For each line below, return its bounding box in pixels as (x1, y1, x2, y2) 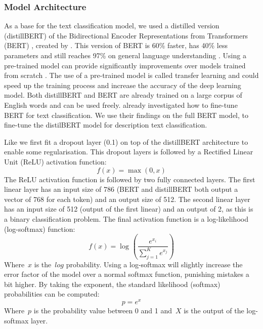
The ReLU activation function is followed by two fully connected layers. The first (4, 174, 255, 184)
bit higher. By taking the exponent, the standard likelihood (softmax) (4, 278, 221, 289)
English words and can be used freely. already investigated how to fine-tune (4, 99, 238, 110)
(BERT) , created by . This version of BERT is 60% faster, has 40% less (4, 40, 228, 51)
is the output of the (184, 305, 244, 316)
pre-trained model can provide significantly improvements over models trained (4, 60, 246, 70)
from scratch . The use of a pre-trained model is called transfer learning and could (4, 70, 259, 80)
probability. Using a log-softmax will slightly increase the (66, 259, 243, 269)
